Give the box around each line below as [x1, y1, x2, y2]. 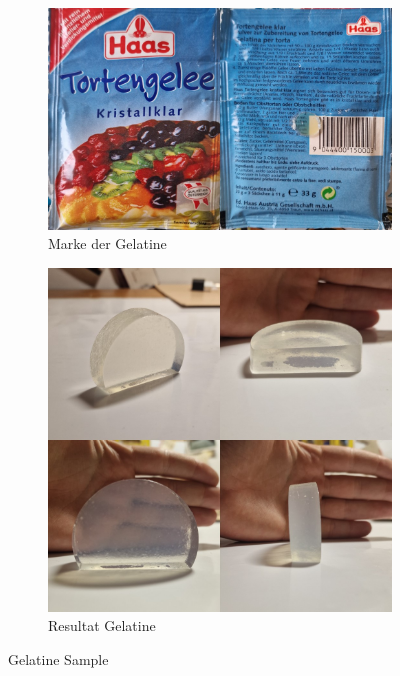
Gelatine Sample [8, 648, 109, 669]
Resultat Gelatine [48, 615, 156, 636]
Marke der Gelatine [48, 233, 167, 254]
